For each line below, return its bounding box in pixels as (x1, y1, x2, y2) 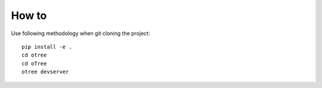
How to (11, 9, 47, 22)
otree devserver (21, 68, 69, 76)
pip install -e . (21, 43, 72, 50)
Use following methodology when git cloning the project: (11, 30, 150, 37)
